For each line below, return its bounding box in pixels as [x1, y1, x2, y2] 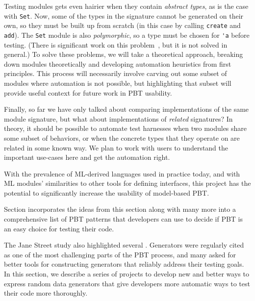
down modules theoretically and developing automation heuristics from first [4, 58, 231, 69]
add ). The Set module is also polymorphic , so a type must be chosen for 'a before [4, 29, 250, 40]
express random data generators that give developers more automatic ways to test [4, 278, 250, 288]
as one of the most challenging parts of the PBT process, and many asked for [4, 249, 236, 259]
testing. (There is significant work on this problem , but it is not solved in [4, 39, 228, 50]
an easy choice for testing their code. [4, 223, 114, 233]
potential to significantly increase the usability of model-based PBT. [4, 187, 209, 198]
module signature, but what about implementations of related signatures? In [4, 113, 233, 124]
